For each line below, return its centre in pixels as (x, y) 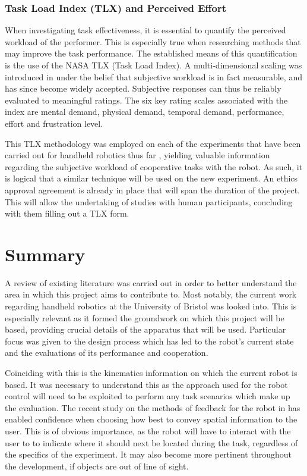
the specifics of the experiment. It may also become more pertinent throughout (148, 454)
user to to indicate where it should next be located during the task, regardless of (151, 442)
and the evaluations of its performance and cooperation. (107, 353)
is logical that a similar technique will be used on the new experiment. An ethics (151, 178)
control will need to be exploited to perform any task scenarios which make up (148, 396)
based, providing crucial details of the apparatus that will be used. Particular (145, 329)
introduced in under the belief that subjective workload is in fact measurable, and (153, 76)
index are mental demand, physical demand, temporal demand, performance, (145, 112)
